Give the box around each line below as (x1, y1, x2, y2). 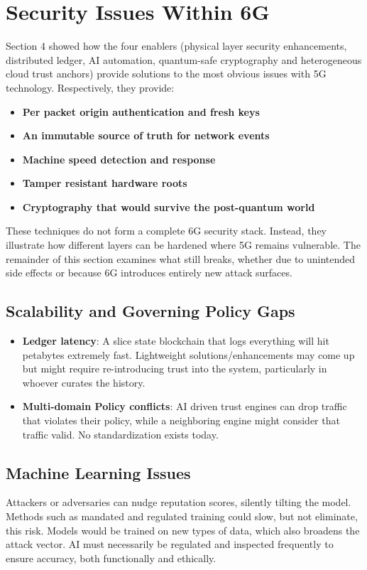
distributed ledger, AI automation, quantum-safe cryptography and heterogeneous (6, 52, 362, 67)
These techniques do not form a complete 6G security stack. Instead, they (6, 223, 327, 238)
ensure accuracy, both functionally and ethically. (6, 550, 217, 565)
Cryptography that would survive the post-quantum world (22, 199, 315, 214)
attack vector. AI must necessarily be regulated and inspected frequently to (6, 537, 334, 552)
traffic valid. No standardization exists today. (22, 426, 219, 441)
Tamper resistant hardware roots (22, 176, 187, 190)
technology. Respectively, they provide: (6, 80, 175, 95)
